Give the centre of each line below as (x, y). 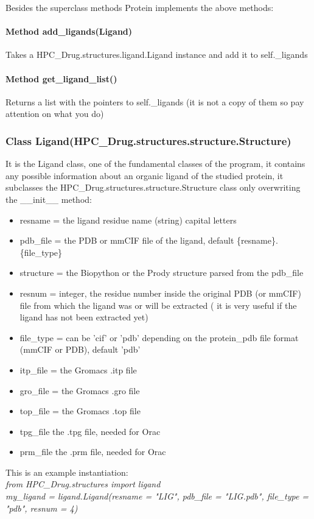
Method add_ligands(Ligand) (69, 31)
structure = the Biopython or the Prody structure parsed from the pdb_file (162, 273)
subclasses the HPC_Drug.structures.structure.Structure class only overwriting (153, 187)
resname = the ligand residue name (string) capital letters (128, 220)
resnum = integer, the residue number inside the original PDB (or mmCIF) (160, 293)
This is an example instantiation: (67, 472)
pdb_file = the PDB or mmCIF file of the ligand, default (127, 240)
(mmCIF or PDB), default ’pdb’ (80, 349)
